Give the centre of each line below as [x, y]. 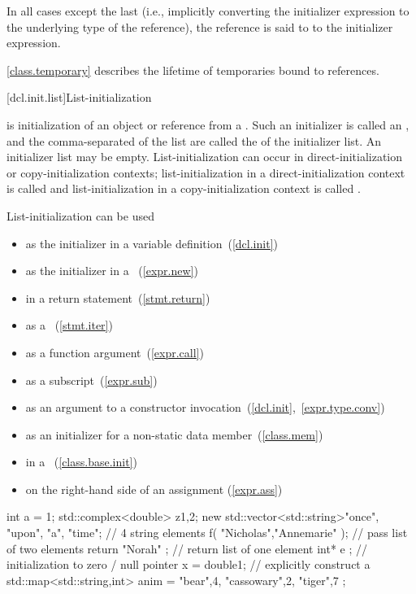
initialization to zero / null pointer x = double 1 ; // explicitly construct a [188, 564]
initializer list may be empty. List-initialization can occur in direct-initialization [205, 157]
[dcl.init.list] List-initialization [79, 97]
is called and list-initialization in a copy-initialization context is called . [184, 188]
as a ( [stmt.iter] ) [69, 325]
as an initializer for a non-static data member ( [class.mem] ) [174, 434]
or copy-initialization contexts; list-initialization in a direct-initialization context [206, 172]
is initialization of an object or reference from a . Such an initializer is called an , [208, 124]
